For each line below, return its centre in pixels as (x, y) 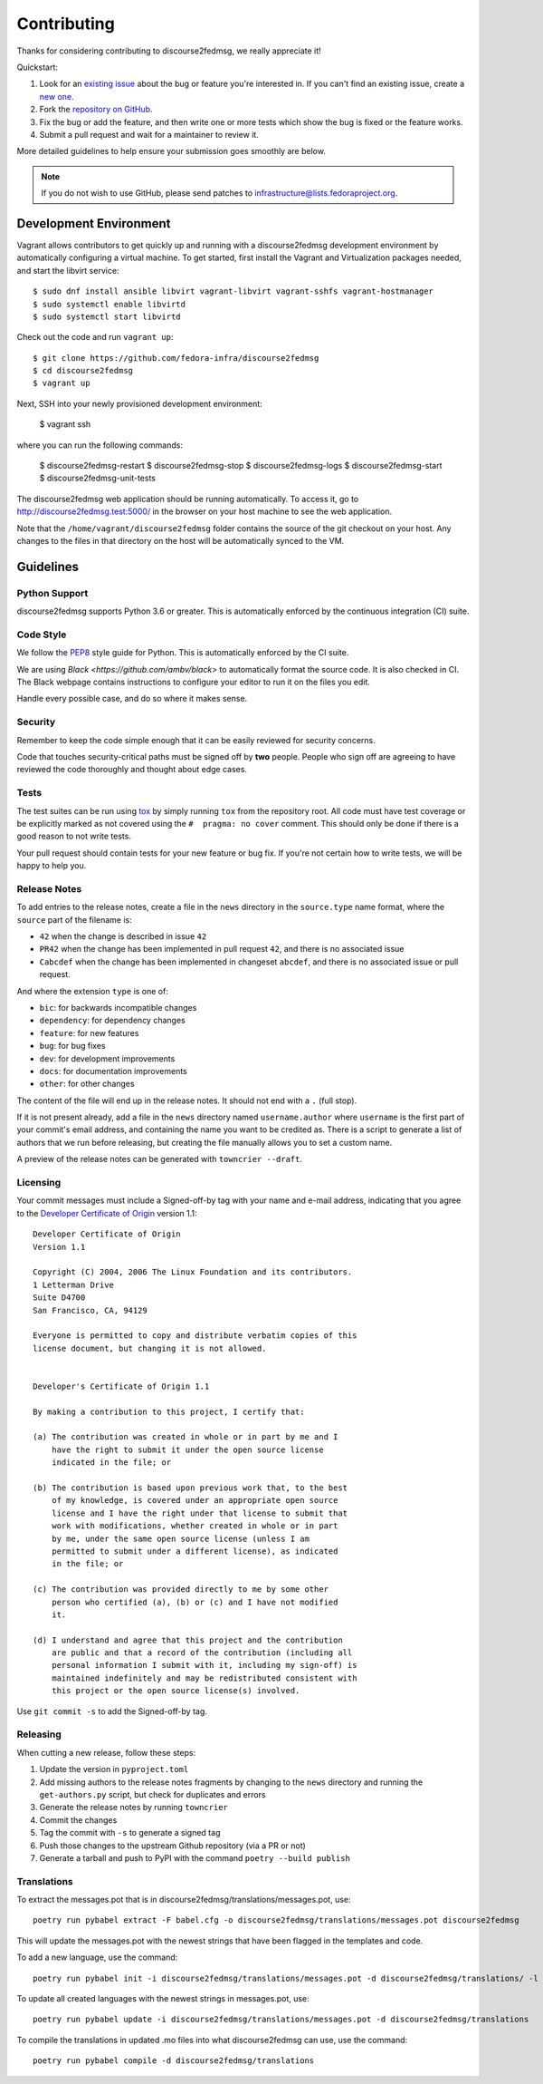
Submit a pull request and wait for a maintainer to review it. (149, 134)
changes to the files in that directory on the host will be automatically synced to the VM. (181, 541)
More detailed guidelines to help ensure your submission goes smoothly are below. (171, 151)
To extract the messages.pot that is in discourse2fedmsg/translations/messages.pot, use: (184, 1900)
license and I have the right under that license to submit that (200, 1513)
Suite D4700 (59, 1298)
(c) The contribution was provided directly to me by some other (181, 1590)
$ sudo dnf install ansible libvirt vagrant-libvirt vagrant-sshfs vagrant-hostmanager (233, 291)
